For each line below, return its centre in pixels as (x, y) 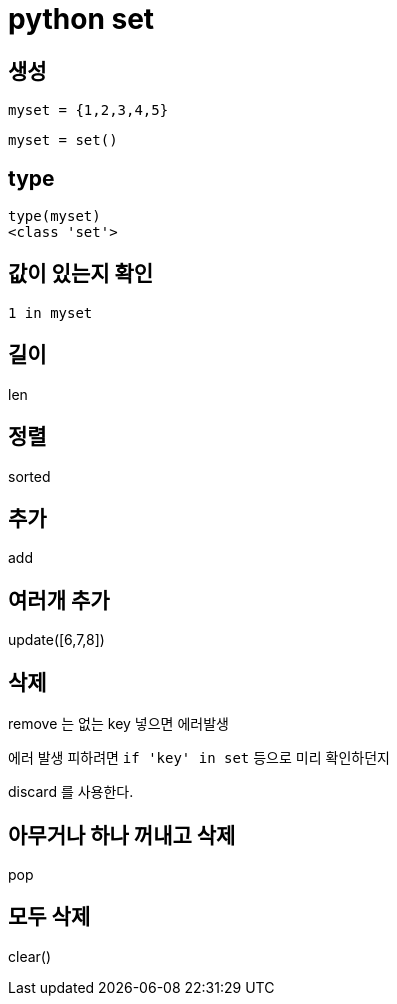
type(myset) (54, 216)
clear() (30, 956)
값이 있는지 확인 (81, 274)
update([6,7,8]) (56, 640)
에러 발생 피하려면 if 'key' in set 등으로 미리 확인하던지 (199, 758)
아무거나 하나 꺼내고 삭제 (122, 835)
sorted (29, 476)
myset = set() (63, 140)
